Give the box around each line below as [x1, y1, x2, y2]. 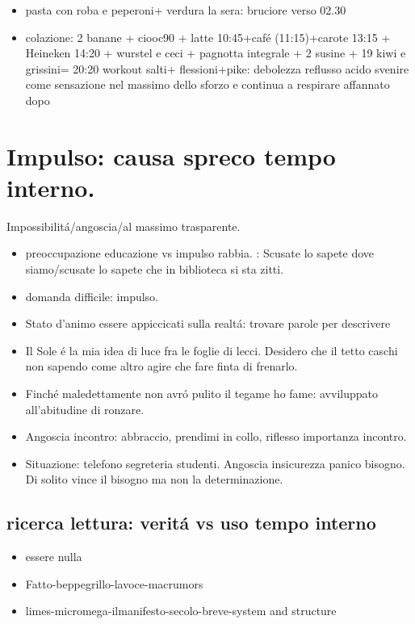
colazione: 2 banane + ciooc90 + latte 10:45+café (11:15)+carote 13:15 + [25, 28, 391, 45]
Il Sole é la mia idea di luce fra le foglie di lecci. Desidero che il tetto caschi [25, 341, 398, 358]
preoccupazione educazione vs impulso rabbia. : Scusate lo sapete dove [25, 245, 375, 262]
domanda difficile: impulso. [25, 287, 159, 304]
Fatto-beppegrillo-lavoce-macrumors [25, 575, 203, 592]
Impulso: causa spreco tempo [6, 139, 336, 172]
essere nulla [25, 548, 82, 565]
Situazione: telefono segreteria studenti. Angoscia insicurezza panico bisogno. [25, 454, 405, 471]
